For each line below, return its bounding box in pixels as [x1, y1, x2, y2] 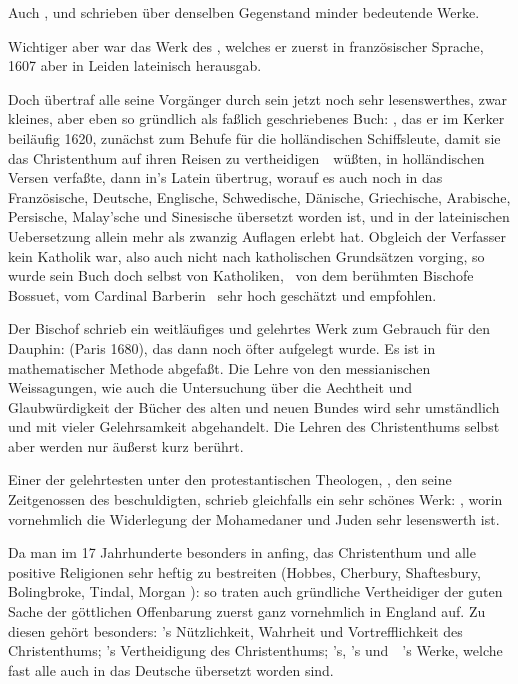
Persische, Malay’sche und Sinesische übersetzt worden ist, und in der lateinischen [8, 206, 510, 227]
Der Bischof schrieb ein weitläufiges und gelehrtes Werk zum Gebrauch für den [8, 318, 491, 339]
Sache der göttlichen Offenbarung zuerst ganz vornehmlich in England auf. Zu [8, 601, 486, 622]
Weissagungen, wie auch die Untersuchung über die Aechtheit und [8, 377, 412, 398]
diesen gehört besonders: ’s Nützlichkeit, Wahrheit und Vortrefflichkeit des [8, 620, 463, 641]
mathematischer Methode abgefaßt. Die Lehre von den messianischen [8, 357, 431, 378]
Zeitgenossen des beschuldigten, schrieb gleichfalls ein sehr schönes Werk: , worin [8, 489, 503, 510]
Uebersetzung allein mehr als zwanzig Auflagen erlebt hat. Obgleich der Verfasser [8, 225, 506, 246]
